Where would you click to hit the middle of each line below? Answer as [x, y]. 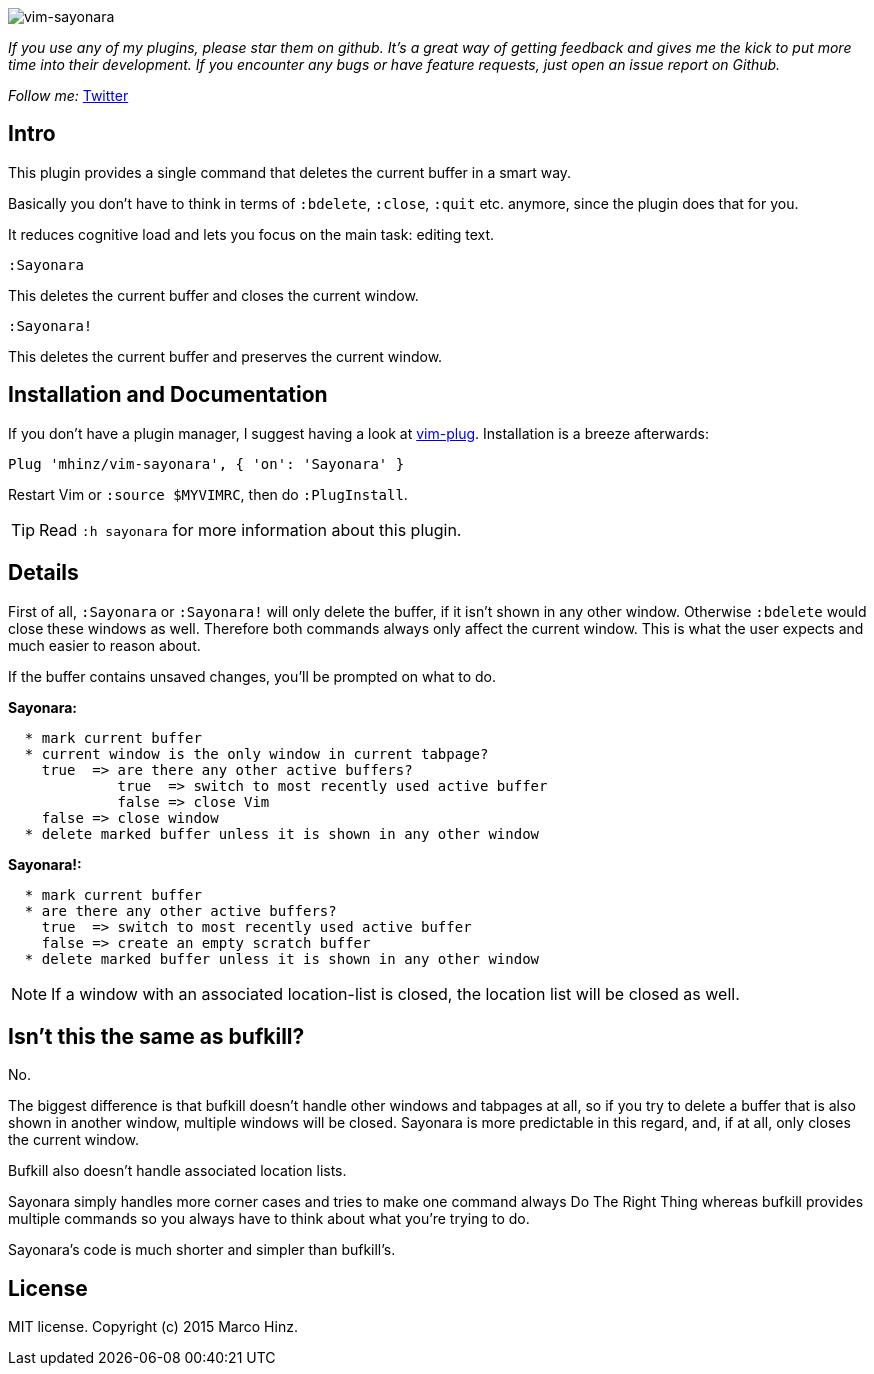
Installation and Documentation [168, 395]
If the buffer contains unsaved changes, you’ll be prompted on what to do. [252, 676]
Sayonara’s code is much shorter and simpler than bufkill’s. [202, 1250]
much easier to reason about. [104, 645]
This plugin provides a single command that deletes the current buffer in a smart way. [290, 172]
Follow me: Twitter [68, 95]
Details [43, 573]
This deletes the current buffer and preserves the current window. [225, 356]
